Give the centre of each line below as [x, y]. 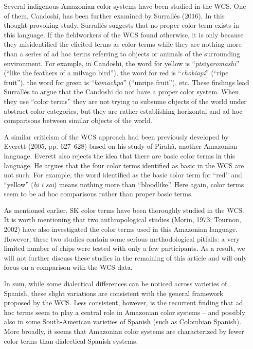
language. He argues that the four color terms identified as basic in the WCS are [124, 165]
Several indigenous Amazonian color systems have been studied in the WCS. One [125, 6]
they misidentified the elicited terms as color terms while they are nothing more [123, 44]
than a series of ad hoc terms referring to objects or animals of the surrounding [122, 53]
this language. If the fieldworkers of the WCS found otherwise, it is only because [124, 34]
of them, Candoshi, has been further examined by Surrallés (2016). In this [114, 15]
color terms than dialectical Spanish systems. [71, 340]
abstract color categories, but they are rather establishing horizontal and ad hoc [123, 111]
